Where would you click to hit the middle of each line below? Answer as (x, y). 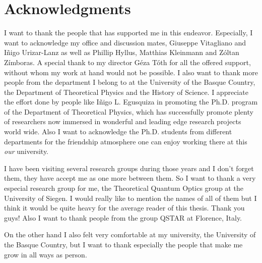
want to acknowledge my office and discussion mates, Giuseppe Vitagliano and (125, 42)
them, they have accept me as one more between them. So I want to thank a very (130, 178)
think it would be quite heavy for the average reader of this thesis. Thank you (124, 208)
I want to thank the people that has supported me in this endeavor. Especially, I (128, 33)
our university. (26, 151)
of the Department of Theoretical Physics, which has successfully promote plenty (129, 111)
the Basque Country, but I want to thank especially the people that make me (123, 244)
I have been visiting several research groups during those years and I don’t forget (129, 168)
